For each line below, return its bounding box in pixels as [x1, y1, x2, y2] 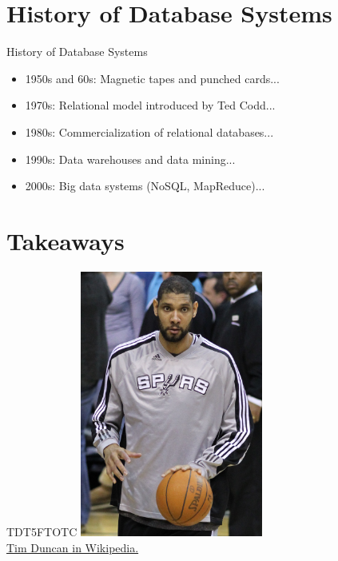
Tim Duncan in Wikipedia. [6, 539, 139, 555]
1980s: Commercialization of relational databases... [25, 123, 274, 140]
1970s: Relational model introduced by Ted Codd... [25, 97, 276, 113]
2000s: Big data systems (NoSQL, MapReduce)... [25, 177, 265, 194]
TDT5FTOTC [6, 523, 78, 540]
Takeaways [6, 224, 125, 257]
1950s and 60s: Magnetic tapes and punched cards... [25, 70, 280, 86]
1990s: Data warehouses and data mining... [25, 150, 236, 167]
